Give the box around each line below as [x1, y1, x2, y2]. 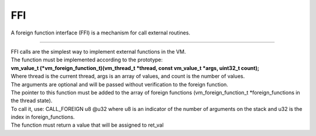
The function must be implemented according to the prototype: [11, 56, 163, 64]
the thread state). [11, 97, 53, 104]
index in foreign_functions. [11, 114, 75, 121]
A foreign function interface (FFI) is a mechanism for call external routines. [11, 29, 190, 36]
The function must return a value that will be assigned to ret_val [11, 121, 164, 128]
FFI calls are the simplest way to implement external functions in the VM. [11, 48, 186, 55]
